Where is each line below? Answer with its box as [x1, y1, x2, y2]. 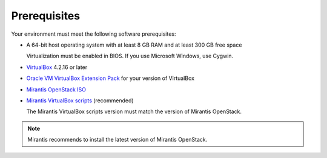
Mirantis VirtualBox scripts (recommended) [26, 97, 134, 104]
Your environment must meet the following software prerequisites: [11, 30, 176, 38]
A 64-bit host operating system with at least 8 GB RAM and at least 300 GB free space [26, 41, 242, 48]
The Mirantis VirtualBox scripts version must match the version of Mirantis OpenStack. [26, 108, 242, 115]
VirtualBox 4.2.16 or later [26, 64, 88, 71]
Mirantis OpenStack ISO [26, 85, 87, 93]
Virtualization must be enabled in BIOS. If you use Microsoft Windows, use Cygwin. [26, 52, 234, 60]
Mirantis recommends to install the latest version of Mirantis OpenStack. [27, 136, 208, 143]
